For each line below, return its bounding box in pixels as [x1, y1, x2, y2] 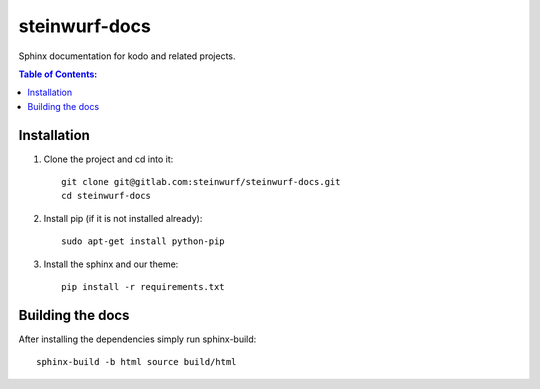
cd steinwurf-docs [61, 190, 152, 202]
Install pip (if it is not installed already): [43, 212, 203, 224]
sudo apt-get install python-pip [61, 236, 225, 247]
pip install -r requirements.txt [61, 281, 225, 292]
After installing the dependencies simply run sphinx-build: [18, 333, 257, 345]
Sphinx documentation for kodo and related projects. [18, 50, 236, 62]
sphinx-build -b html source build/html [36, 356, 237, 368]
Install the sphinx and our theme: [43, 258, 179, 270]
